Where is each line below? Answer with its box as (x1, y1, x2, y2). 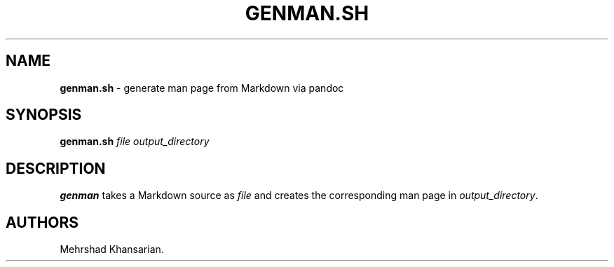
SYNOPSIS (6, 106, 82, 124)
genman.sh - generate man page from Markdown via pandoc (60, 81, 344, 94)
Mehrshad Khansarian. (60, 243, 164, 256)
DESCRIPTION (6, 159, 106, 177)
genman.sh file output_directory (60, 135, 210, 148)
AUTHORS (6, 213, 79, 231)
